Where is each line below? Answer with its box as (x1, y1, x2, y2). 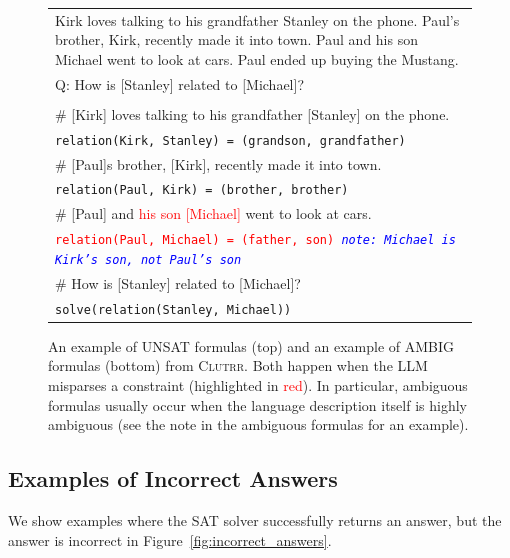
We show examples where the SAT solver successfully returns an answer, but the (8, 509, 502, 530)
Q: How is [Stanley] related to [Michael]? (55, 73, 305, 94)
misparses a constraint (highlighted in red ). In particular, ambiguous (48, 374, 468, 395)
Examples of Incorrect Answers (8, 463, 338, 494)
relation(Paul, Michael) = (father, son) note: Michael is (55, 233, 456, 248)
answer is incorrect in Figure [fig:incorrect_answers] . (8, 529, 332, 550)
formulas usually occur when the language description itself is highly (48, 394, 467, 415)
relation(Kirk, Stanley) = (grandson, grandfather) (55, 133, 406, 148)
